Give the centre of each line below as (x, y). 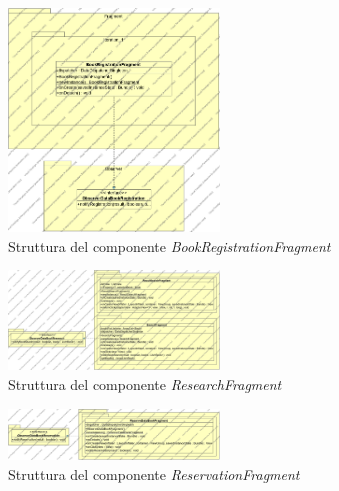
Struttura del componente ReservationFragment (154, 474)
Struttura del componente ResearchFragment (145, 383)
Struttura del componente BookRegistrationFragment (169, 245)
